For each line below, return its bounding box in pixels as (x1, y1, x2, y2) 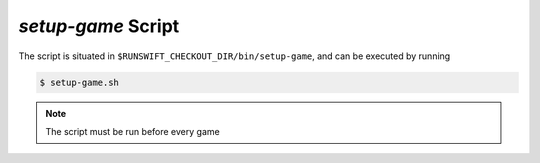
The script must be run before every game (45, 125, 220, 137)
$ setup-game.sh (39, 76, 120, 88)
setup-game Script (18, 15, 180, 37)
